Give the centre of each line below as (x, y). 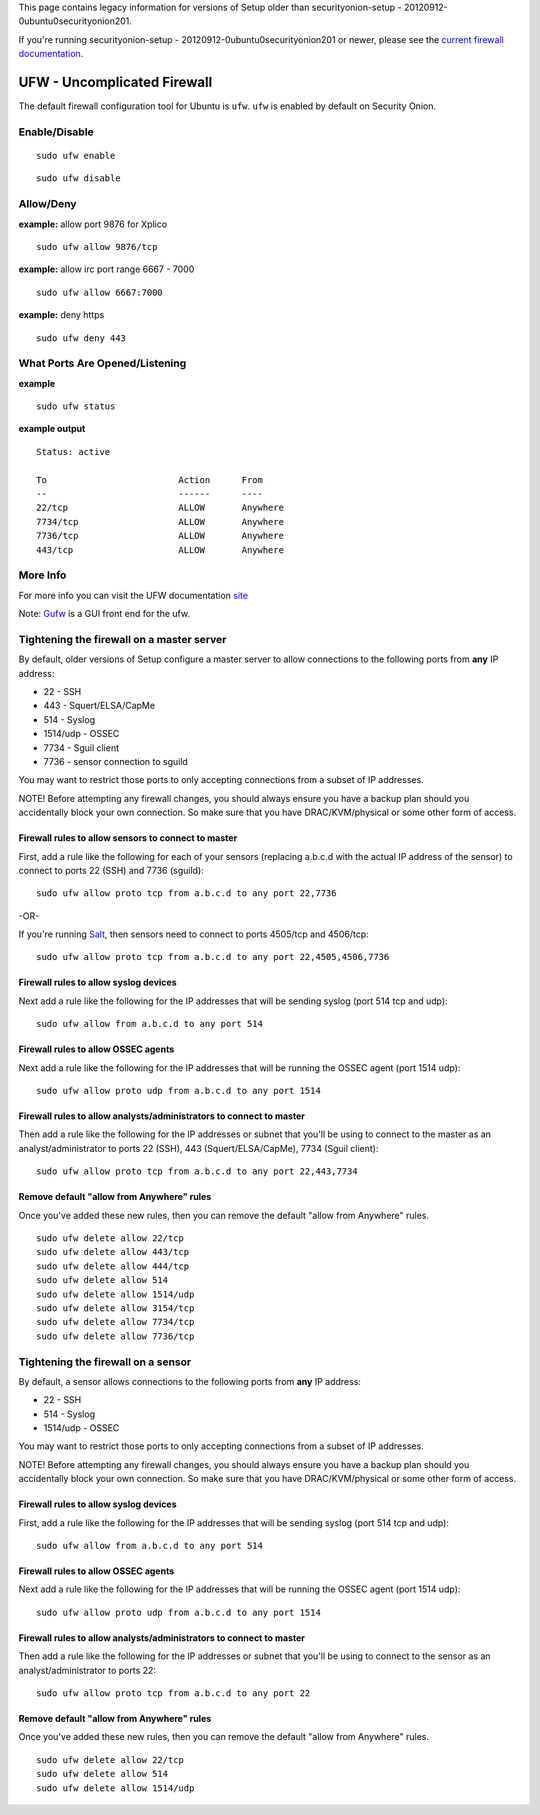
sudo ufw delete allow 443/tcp (113, 1252)
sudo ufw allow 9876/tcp (97, 246)
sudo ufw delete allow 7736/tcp (115, 1336)
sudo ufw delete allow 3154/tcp (115, 1308)
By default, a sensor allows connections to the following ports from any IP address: (190, 1381)
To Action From (150, 479)
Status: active (73, 451)
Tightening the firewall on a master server (122, 639)
